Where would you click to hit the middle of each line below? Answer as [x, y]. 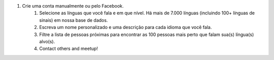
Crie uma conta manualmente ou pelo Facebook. [73, 6]
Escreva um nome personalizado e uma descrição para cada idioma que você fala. [126, 27]
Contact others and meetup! [69, 49]
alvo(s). [47, 41]
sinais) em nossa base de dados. [74, 20]
